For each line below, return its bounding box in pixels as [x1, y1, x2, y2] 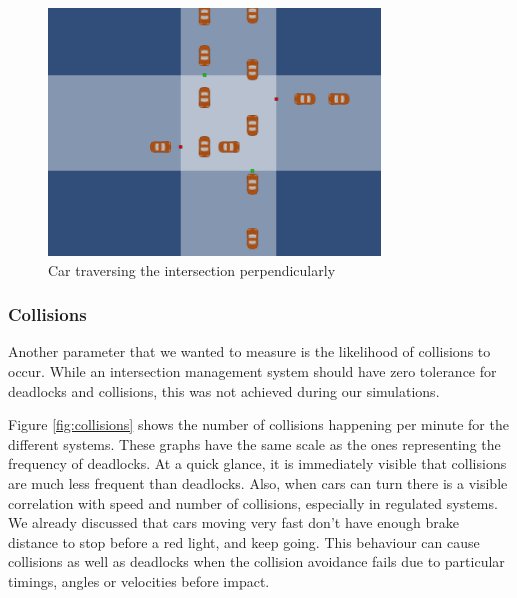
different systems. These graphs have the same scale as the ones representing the [8, 433, 501, 454]
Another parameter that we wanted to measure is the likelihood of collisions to [8, 341, 491, 362]
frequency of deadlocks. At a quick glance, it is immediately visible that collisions [8, 453, 507, 474]
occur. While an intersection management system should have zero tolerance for [8, 361, 497, 381]
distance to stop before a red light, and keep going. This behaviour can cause [8, 531, 480, 552]
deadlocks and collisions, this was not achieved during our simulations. [8, 380, 440, 401]
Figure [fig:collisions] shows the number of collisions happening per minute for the [8, 414, 509, 435]
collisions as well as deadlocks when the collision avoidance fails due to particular [8, 551, 505, 572]
